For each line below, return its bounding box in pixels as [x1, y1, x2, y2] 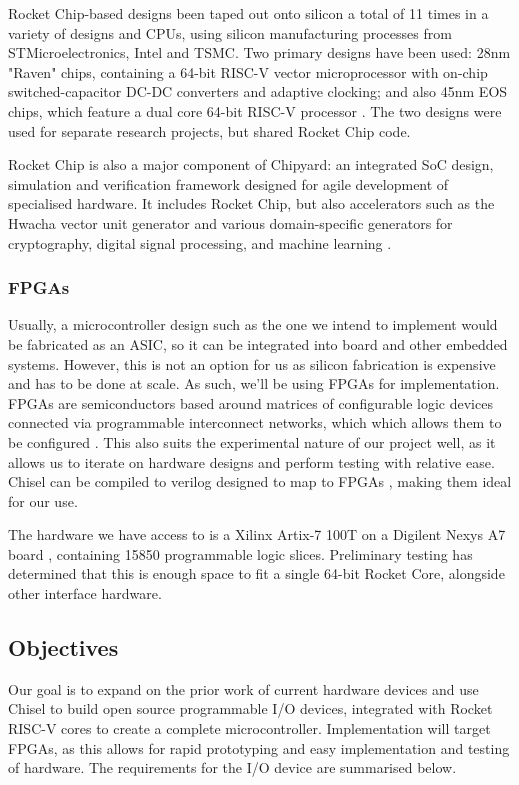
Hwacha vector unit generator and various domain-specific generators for [8, 212, 453, 233]
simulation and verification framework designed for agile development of [8, 173, 449, 194]
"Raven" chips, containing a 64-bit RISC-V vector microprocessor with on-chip [8, 61, 488, 82]
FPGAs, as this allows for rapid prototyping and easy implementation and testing [8, 737, 510, 758]
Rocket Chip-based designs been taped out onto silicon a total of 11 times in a [8, 3, 489, 23]
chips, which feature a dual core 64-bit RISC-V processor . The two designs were [8, 100, 502, 121]
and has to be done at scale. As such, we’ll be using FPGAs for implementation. [8, 373, 500, 394]
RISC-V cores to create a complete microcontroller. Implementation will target [8, 718, 491, 739]
